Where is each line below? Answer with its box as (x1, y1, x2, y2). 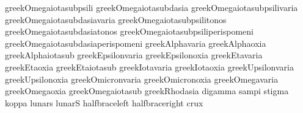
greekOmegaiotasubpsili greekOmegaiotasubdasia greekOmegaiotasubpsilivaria (5, 1, 298, 13)
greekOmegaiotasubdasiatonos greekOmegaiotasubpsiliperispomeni (5, 25, 254, 38)
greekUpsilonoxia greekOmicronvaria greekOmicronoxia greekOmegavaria (5, 72, 279, 85)
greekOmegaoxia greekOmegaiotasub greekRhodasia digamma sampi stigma (5, 84, 289, 97)
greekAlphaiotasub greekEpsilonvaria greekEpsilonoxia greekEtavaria (5, 49, 263, 61)
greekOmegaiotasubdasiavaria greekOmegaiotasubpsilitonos (5, 13, 227, 26)
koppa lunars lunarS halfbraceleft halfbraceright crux (5, 96, 203, 109)
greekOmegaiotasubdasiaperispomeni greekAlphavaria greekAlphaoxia (5, 36, 266, 49)
